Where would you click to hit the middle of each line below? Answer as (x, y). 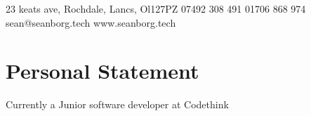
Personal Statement (102, 71)
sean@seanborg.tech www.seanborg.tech (91, 22)
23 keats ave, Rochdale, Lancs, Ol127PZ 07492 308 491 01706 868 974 (156, 8)
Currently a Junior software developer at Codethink (117, 104)
